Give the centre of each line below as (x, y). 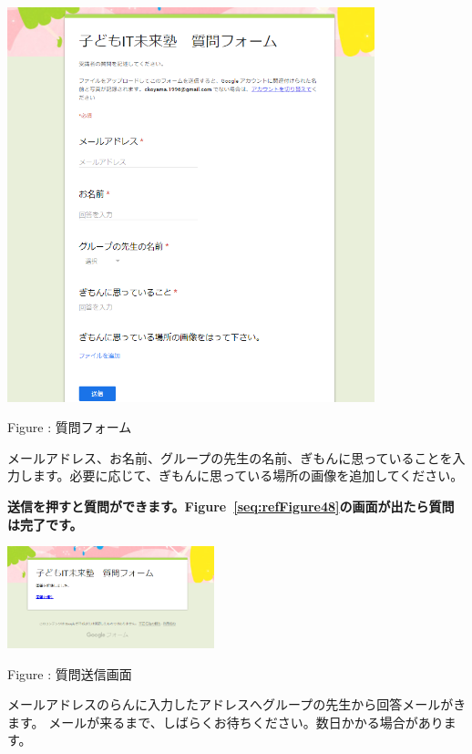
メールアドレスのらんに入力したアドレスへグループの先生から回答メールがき (237, 704)
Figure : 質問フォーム (70, 427)
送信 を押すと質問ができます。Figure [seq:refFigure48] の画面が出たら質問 (231, 506)
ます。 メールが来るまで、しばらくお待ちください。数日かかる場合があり (226, 722)
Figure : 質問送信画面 (70, 673)
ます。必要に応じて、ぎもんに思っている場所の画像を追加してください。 (248, 475)
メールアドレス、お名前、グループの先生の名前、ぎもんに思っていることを (230, 457)
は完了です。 (45, 524)
